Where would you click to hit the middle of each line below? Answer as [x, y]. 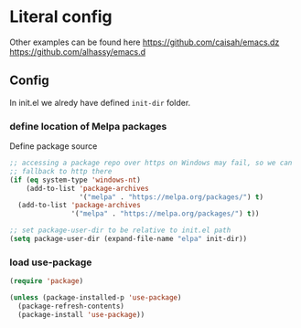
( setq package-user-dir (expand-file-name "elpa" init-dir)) [129, 239]
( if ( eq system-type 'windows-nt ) [75, 180]
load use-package [51, 262]
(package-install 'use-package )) [81, 314]
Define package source [54, 146]
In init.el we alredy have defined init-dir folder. [100, 102]
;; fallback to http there [61, 171]
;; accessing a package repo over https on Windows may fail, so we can [151, 163]
